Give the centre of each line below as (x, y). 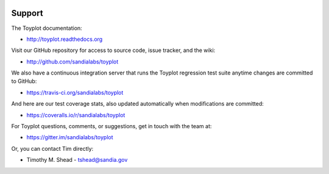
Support (27, 13)
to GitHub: (24, 81)
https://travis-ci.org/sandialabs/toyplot (75, 92)
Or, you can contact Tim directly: (52, 148)
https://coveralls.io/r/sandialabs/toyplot (76, 115)
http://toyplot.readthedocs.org (65, 39)
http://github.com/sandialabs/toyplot (73, 62)
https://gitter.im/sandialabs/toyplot (70, 137)
